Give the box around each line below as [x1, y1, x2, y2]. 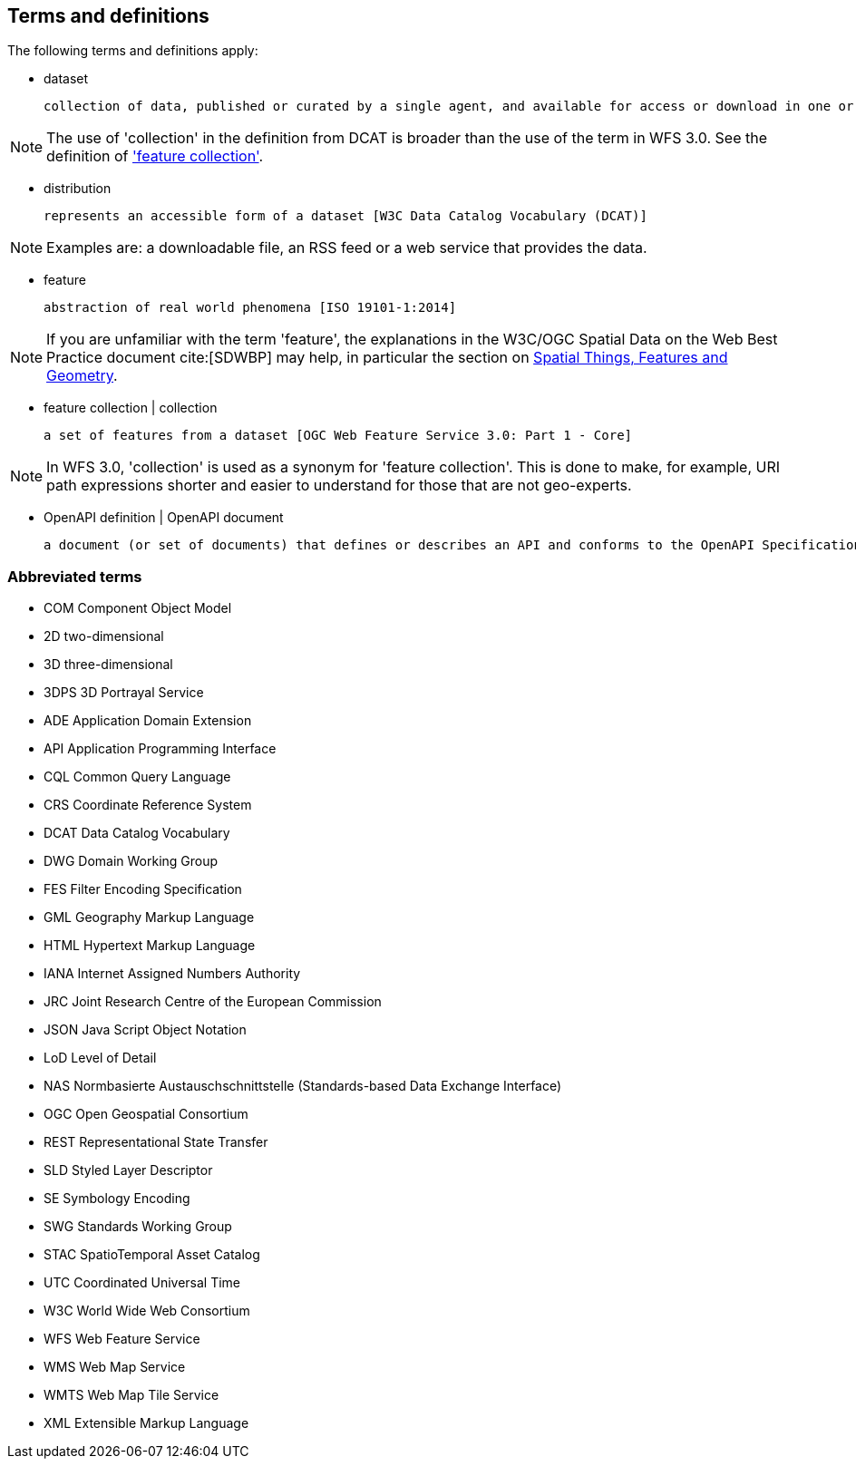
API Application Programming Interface [44, 741, 277, 757]
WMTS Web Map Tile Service [44, 1387, 219, 1403]
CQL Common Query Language [44, 769, 231, 785]
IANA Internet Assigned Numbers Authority [44, 966, 301, 982]
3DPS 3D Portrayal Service [44, 684, 204, 701]
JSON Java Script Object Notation [44, 1022, 247, 1038]
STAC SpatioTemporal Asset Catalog [44, 1247, 260, 1263]
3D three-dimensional [44, 656, 173, 673]
